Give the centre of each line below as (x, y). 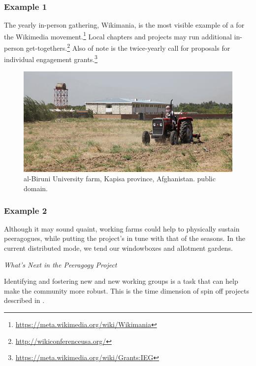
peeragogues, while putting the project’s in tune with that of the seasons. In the (125, 238)
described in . (24, 300)
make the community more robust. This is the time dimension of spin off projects (127, 290)
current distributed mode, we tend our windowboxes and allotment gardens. (118, 248)
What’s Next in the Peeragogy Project (61, 264)
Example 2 (26, 210)
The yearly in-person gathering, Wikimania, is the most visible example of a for (124, 25)
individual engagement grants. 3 (51, 58)
